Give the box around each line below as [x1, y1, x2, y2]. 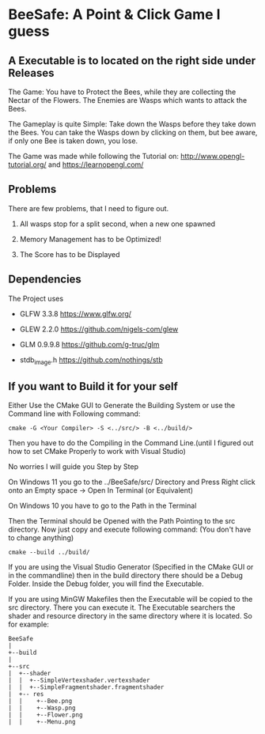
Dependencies [8, 273, 81, 286]
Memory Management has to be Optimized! [19, 234, 162, 244]
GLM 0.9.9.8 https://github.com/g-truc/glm [19, 339, 160, 349]
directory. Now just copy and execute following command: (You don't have [8, 524, 252, 535]
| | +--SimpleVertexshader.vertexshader [8, 676, 150, 685]
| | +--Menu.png [8, 718, 77, 726]
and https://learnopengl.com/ [47, 160, 144, 169]
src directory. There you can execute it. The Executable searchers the [8, 603, 236, 612]
